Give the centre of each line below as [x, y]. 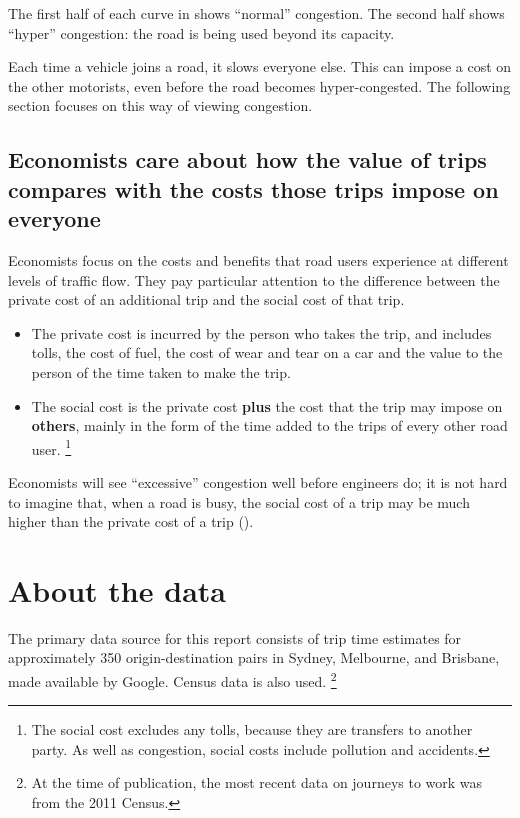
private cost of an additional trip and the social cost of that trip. [206, 299]
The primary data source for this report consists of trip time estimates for [235, 637]
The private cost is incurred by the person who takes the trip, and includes [261, 332]
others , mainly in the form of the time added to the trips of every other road [269, 425]
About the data [117, 589]
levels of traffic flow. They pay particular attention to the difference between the [254, 279]
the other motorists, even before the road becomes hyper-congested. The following [259, 85]
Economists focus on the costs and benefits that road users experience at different [258, 259]
